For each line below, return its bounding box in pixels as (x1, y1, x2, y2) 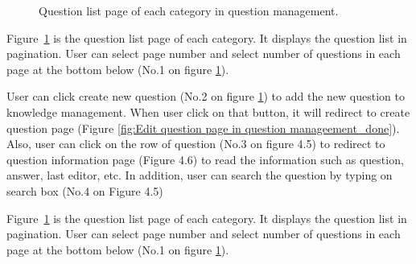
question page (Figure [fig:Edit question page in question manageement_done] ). (6, 119, 400, 136)
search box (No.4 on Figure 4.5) (6, 182, 163, 199)
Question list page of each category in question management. (39, 2, 339, 19)
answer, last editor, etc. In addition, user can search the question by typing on (6, 167, 393, 184)
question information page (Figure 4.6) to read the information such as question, (6, 151, 404, 167)
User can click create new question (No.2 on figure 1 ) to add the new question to (6, 88, 405, 105)
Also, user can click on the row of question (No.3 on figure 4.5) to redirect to (6, 135, 385, 152)
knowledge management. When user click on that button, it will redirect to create (6, 103, 410, 120)
